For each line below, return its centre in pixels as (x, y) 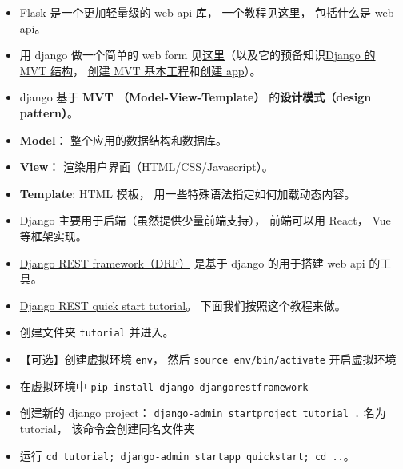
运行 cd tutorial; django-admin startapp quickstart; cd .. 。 (187, 455)
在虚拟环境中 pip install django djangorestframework (164, 386)
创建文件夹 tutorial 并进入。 (97, 332)
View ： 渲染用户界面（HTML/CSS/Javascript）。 (146, 167)
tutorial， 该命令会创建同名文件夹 (107, 428)
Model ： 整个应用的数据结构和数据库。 (124, 139)
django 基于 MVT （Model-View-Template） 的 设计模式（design (196, 97)
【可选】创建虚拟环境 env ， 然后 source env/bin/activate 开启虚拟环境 (208, 358)
